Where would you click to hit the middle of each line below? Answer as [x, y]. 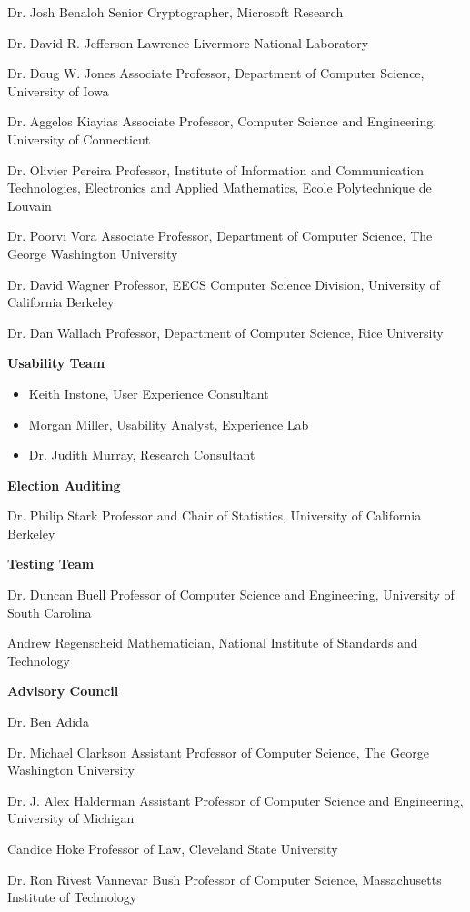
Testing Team [51, 564]
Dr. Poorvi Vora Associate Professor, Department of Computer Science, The [220, 236]
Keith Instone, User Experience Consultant [149, 393]
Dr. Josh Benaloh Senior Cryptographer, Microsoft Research [175, 12]
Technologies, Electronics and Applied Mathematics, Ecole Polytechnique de [220, 188]
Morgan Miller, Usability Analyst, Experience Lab [169, 424]
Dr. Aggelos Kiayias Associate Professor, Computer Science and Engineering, [222, 121]
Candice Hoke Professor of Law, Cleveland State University [173, 848]
